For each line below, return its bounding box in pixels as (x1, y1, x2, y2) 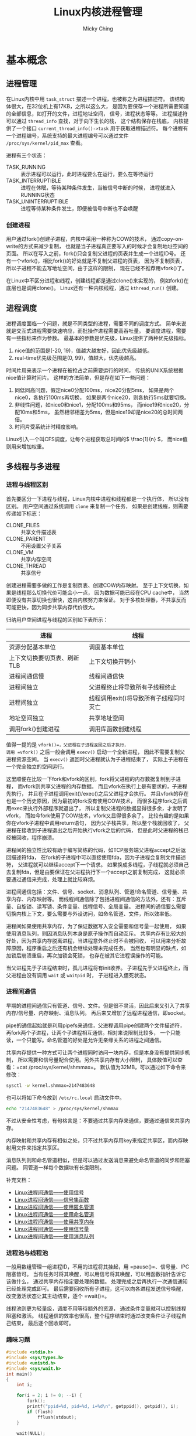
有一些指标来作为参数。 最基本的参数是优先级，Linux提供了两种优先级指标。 (6, 335, 190, 342)
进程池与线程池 (6, 1249, 48, 1257)
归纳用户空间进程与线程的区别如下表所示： (6, 616, 108, 623)
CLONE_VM (6, 548, 34, 555)
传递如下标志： (6, 510, 42, 517)
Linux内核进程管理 (53, 5, 143, 19)
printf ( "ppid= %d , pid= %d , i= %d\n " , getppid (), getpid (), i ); (27, 1404, 179, 1410)
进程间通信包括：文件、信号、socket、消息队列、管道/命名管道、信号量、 (6, 888, 183, 895)
